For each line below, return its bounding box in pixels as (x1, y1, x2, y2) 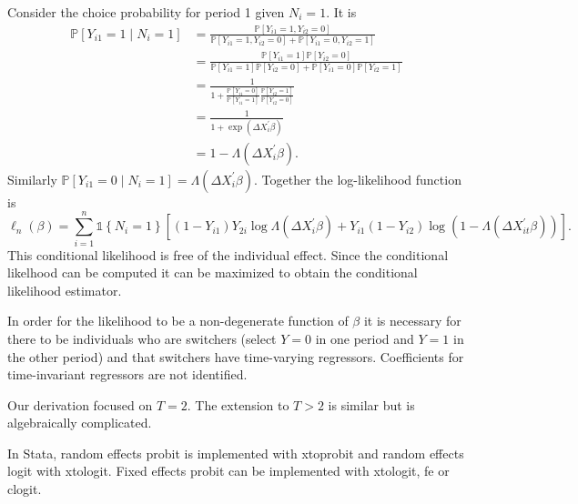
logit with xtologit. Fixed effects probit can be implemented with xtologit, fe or (7, 461, 450, 480)
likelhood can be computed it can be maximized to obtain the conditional (7, 263, 418, 282)
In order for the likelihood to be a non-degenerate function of (7, 311, 349, 330)
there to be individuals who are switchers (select (7, 328, 277, 348)
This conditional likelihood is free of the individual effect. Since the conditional (7, 245, 449, 264)
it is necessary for (363, 311, 461, 330)
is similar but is (328, 395, 415, 414)
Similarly (7, 169, 57, 188)
